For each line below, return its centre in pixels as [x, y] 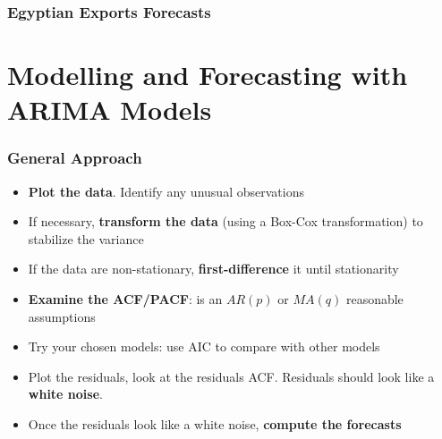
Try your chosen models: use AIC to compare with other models [204, 346]
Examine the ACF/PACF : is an [125, 299]
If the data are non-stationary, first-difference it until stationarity [213, 269]
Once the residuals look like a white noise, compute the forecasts [215, 423]
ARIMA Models [110, 110]
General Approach [75, 158]
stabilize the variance [86, 238]
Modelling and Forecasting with [208, 75]
